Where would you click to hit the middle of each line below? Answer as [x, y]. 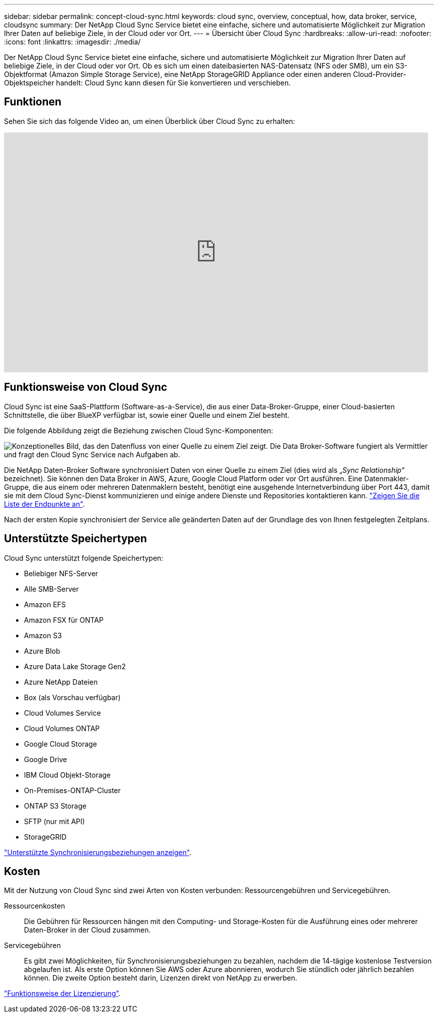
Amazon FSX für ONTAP [64, 620]
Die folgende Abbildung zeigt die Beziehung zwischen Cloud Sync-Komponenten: [139, 430]
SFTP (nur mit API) [54, 821]
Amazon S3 [43, 635]
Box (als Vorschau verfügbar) [72, 697]
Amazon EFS [45, 604]
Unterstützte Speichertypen [75, 539]
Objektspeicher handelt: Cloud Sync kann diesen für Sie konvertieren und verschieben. [147, 83]
